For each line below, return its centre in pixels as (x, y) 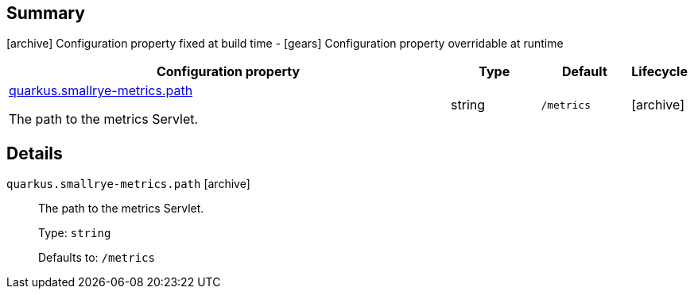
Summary (46, 13)
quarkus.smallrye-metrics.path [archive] (128, 184)
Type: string (75, 233)
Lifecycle (659, 72)
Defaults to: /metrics (97, 258)
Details (35, 153)
